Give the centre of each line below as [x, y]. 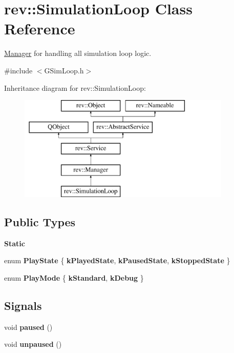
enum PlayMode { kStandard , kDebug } [74, 278]
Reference [40, 28]
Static [15, 243]
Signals [23, 306]
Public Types [40, 222]
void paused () [28, 327]
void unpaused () [33, 344]
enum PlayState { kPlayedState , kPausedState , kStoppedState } [117, 260]
